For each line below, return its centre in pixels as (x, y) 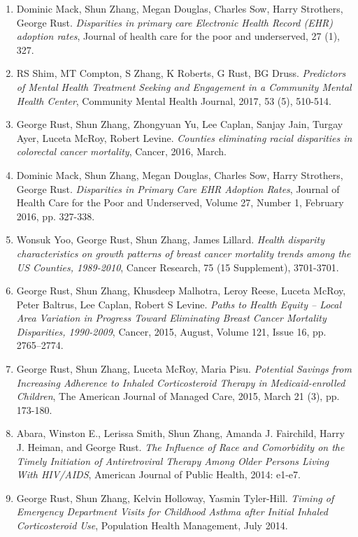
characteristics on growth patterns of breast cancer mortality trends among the (184, 253)
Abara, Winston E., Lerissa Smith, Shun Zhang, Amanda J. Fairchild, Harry (180, 433)
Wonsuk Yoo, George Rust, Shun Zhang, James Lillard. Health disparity (170, 239)
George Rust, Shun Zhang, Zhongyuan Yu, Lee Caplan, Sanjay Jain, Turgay (180, 124)
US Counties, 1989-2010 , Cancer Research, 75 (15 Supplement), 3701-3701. (178, 267)
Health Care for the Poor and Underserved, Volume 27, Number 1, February (180, 202)
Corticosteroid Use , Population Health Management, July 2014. (152, 525)
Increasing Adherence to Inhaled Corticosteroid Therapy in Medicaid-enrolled (181, 382)
